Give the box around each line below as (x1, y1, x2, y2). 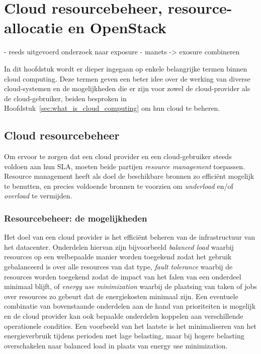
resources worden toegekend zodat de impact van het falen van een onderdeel (4, 271, 241, 281)
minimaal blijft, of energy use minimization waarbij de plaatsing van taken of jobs (4, 281, 257, 292)
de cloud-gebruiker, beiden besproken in (4, 93, 127, 103)
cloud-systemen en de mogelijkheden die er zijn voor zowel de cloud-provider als (4, 83, 250, 94)
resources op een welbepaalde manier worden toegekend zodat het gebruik (4, 251, 232, 262)
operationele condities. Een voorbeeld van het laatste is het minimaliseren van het (4, 320, 256, 331)
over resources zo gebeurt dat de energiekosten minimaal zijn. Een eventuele (4, 291, 238, 301)
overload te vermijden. (4, 190, 72, 201)
